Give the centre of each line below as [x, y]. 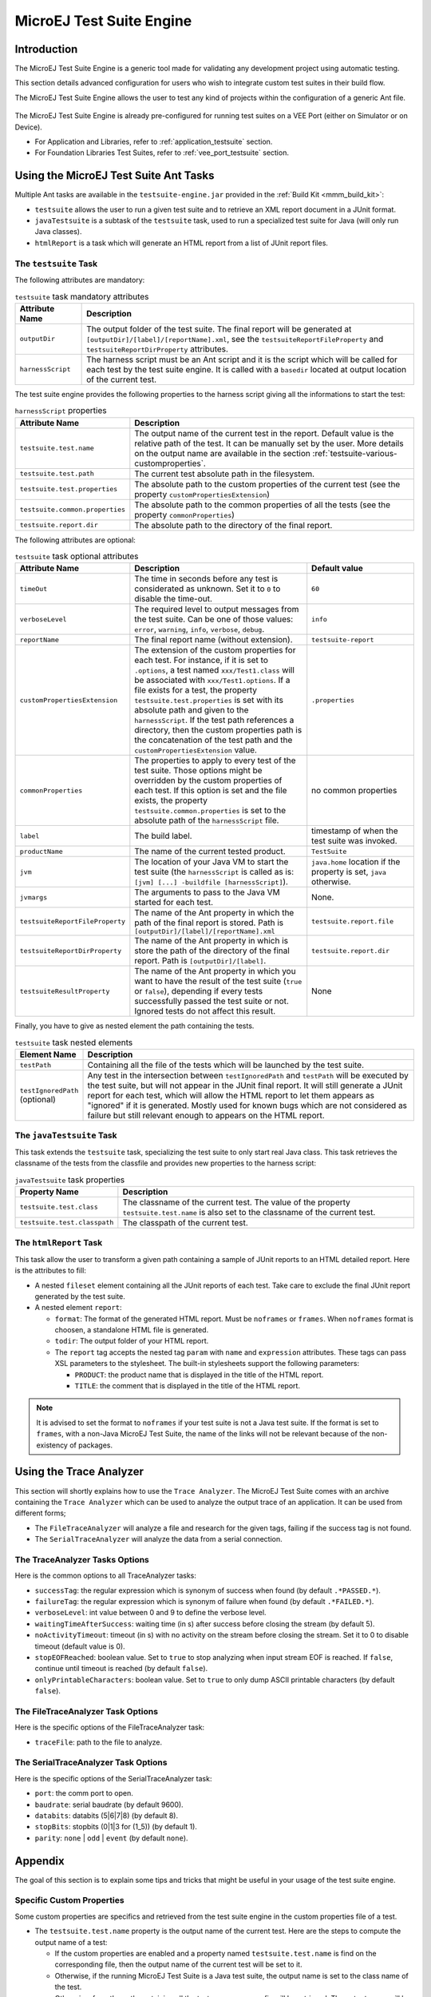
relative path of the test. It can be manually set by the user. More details [269, 443]
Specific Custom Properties [69, 1900]
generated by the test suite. [80, 1296]
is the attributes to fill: [51, 1271]
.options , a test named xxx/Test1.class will [215, 670]
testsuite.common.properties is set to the [210, 811]
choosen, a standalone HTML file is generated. [132, 1330]
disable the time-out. [174, 599]
